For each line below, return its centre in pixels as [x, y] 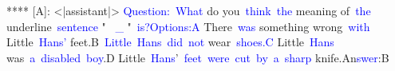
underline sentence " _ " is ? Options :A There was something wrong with [188, 26]
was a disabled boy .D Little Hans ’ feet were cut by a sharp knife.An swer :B [198, 57]
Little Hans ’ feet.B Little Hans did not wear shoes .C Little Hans [170, 42]
